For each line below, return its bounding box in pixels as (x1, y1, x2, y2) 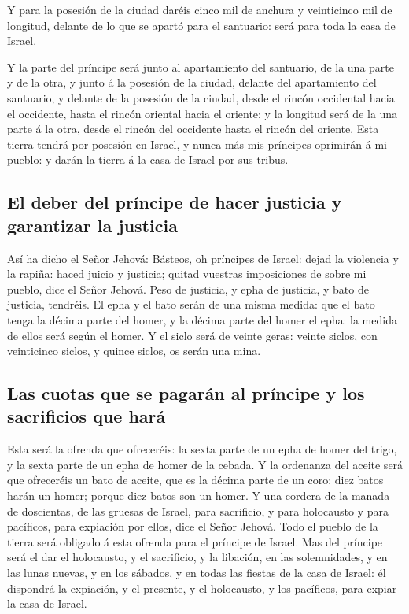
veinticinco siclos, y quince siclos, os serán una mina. (7, 342, 261, 359)
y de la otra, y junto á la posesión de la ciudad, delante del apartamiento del (7, 74, 377, 91)
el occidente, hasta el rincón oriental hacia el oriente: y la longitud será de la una (7, 105, 398, 121)
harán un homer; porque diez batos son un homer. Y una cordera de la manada (7, 487, 390, 504)
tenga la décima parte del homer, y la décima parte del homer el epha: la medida (7, 311, 397, 327)
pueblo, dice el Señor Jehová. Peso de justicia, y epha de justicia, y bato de (7, 280, 369, 297)
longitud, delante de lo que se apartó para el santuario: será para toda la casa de (7, 17, 396, 33)
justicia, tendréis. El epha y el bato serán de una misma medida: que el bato (7, 296, 375, 313)
